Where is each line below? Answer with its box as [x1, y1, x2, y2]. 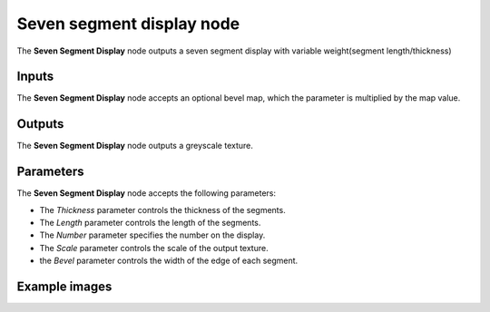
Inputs [16, 69, 54, 84]
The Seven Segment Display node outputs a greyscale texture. [16, 141, 254, 151]
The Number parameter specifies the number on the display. [39, 229, 266, 240]
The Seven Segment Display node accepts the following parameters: [16, 188, 277, 199]
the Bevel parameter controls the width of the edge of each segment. [39, 255, 299, 267]
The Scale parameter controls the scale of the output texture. [39, 242, 269, 253]
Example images [16, 279, 113, 295]
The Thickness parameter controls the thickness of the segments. [39, 204, 286, 215]
